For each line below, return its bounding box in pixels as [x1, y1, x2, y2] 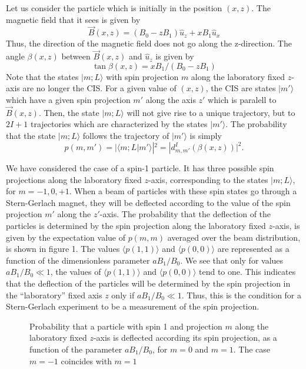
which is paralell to [208, 94, 277, 105]
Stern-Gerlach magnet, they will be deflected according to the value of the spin [6, 196, 291, 208]
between [61, 50, 91, 62]
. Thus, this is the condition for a [181, 288, 302, 301]
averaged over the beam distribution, [167, 231, 301, 243]
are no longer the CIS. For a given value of [22, 82, 177, 94]
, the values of [50, 265, 101, 278]
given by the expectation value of [6, 231, 125, 243]
